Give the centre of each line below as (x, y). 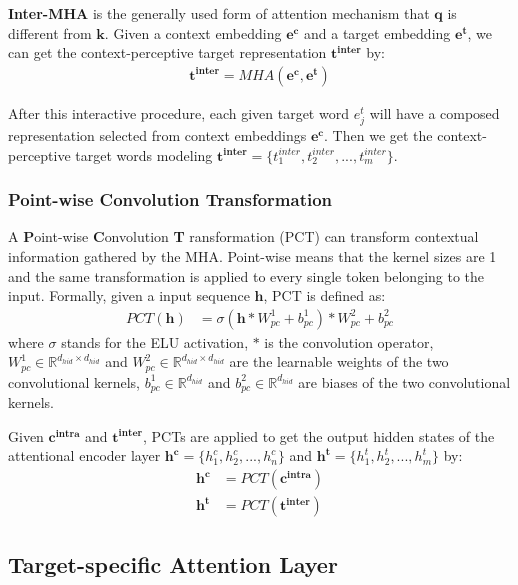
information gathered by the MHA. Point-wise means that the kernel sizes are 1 (252, 255)
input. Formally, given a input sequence (129, 295)
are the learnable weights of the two (339, 361)
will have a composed (434, 112)
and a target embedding (377, 32)
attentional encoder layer (84, 455)
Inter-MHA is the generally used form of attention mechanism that (219, 13)
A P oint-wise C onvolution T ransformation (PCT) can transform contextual (243, 236)
